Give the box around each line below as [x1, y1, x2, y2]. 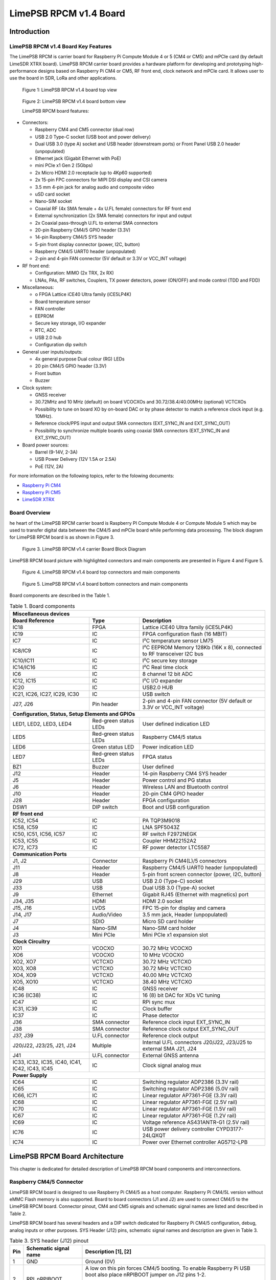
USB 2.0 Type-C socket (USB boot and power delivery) [35, 134, 151, 140]
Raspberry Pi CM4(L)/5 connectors [142, 858, 227, 864]
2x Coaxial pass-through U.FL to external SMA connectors [35, 220, 158, 226]
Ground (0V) [85, 1258, 116, 1265]
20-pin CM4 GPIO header [142, 790, 204, 797]
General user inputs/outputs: [22, 349, 83, 355]
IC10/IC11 [12, 657, 35, 664]
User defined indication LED [142, 720, 210, 727]
